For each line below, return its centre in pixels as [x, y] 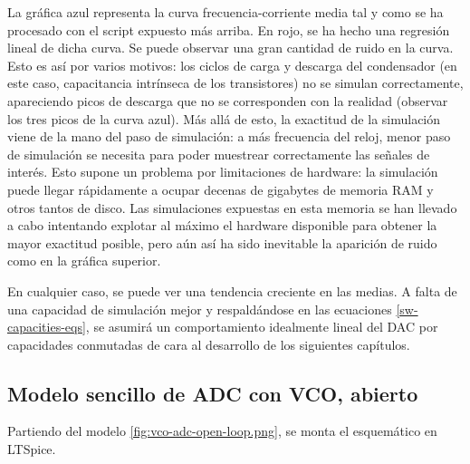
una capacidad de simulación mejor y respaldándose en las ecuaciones [200, 309]
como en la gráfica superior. [84, 261]
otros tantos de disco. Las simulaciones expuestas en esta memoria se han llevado [232, 207]
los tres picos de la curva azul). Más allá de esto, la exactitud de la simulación [224, 118]
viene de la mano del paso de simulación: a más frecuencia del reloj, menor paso [229, 136]
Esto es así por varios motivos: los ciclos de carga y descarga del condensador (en [232, 65]
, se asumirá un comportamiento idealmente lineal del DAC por [262, 327]
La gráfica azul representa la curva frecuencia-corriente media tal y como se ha [225, 12]
